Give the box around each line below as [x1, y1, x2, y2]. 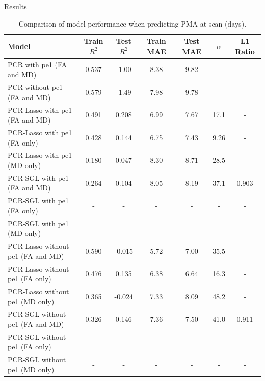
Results [4, 1, 27, 11]
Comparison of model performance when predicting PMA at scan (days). [18, 18, 247, 29]
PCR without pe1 [8, 82, 63, 92]
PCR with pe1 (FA [8, 59, 67, 69]
